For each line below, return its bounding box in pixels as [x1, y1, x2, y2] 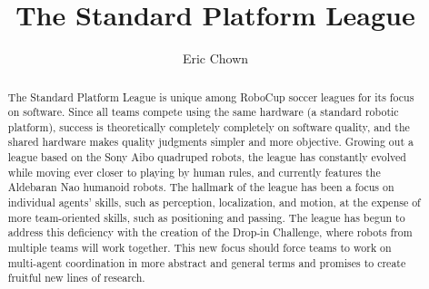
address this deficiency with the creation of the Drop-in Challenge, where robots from [7, 225, 413, 240]
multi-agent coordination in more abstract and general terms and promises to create [7, 255, 406, 270]
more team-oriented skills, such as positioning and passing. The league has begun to [7, 209, 405, 225]
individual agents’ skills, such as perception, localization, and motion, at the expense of [7, 195, 421, 210]
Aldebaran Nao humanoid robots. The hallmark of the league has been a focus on [7, 179, 394, 195]
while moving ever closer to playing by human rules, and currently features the [7, 164, 381, 179]
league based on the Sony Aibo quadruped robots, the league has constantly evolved [7, 149, 406, 165]
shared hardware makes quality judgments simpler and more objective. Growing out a [7, 134, 414, 149]
